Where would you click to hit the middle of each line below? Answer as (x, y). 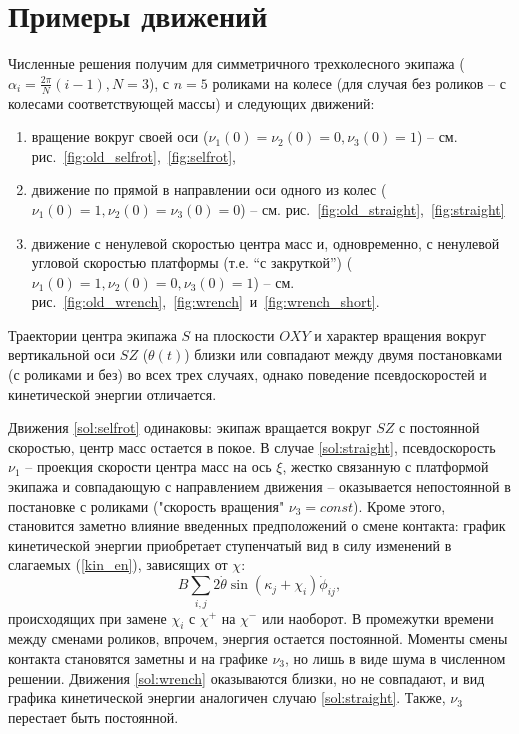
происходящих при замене (87, 617)
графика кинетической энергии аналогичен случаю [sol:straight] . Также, (227, 697)
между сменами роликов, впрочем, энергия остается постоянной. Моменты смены (258, 638)
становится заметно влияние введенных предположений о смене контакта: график (257, 525)
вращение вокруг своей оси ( (120, 136)
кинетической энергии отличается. (112, 393)
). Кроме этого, (399, 505)
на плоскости (234, 334)
